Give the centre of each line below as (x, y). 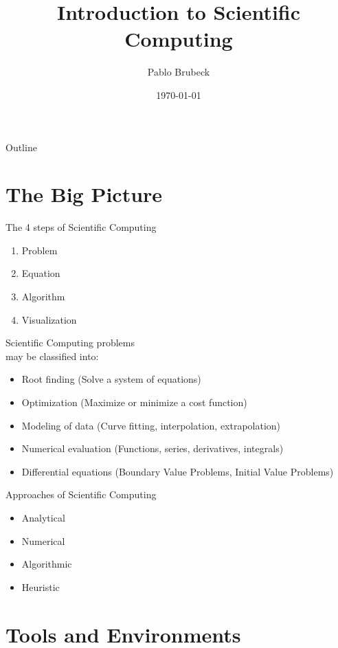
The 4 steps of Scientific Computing (81, 227)
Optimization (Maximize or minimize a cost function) (134, 402)
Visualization (49, 319)
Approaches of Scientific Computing (81, 494)
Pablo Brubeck (179, 72)
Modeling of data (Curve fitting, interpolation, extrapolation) (151, 425)
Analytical (43, 517)
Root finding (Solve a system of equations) (111, 379)
